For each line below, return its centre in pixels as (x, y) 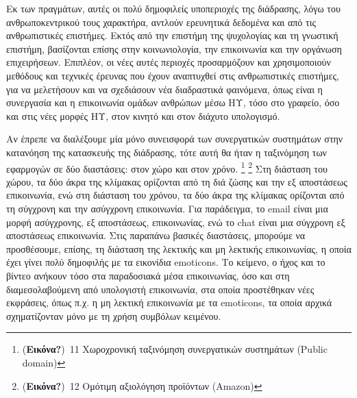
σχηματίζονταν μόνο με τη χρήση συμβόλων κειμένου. (114, 315)
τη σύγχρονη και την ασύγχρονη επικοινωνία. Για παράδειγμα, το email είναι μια (167, 208)
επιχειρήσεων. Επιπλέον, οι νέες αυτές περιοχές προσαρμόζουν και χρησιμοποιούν (169, 62)
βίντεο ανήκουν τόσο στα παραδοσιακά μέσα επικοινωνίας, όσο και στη (148, 275)
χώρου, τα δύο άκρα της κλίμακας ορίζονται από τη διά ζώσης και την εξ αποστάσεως (177, 181)
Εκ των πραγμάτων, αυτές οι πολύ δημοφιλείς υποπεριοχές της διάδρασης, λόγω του (173, 8)
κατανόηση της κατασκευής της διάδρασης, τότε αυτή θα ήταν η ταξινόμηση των (167, 152)
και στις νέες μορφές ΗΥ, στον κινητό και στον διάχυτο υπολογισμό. (143, 115)
